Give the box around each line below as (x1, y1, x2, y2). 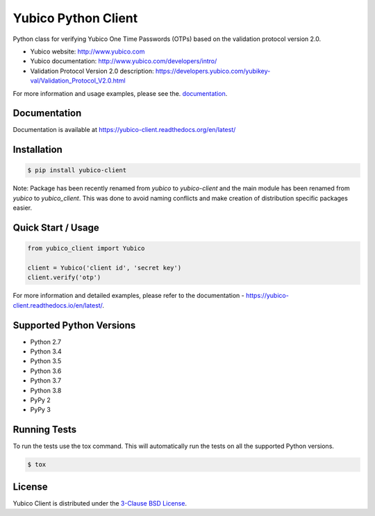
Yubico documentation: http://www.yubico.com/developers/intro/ (30, 57, 217, 65)
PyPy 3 (30, 406, 51, 414)
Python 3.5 (30, 357, 62, 365)
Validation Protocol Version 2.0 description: (30, 67, 154, 75)
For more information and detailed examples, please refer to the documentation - (12, 292, 244, 300)
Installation (12, 144, 62, 156)
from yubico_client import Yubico (27, 244, 145, 253)
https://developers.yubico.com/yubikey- (155, 67, 271, 75)
